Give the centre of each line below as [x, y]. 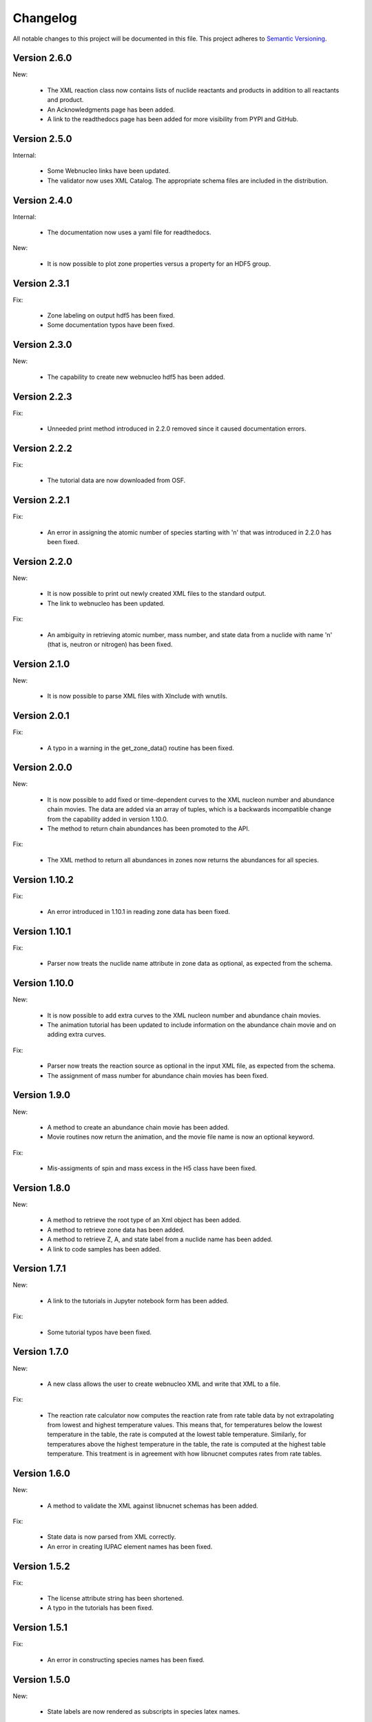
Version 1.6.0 [41, 1474]
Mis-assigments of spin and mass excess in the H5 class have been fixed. [152, 1168]
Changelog [45, 18]
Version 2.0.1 [41, 716]
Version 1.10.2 [43, 879]
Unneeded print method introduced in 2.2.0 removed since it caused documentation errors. [177, 429]
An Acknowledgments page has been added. [111, 110]
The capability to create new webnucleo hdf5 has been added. [136, 377]
